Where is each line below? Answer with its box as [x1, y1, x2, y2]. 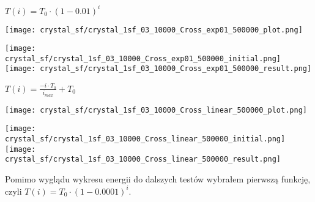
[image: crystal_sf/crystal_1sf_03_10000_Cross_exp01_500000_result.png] [5, 64, 312, 73]
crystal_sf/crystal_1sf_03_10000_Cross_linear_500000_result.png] [5, 155, 281, 164]
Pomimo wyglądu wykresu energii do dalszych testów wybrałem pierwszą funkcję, [5, 172, 311, 185]
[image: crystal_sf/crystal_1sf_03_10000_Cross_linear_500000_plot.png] [5, 105, 307, 114]
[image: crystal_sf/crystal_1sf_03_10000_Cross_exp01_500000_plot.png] [5, 25, 303, 34]
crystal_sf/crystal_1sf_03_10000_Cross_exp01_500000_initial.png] [5, 54, 281, 63]
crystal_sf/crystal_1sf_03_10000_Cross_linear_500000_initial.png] [5, 134, 286, 143]
